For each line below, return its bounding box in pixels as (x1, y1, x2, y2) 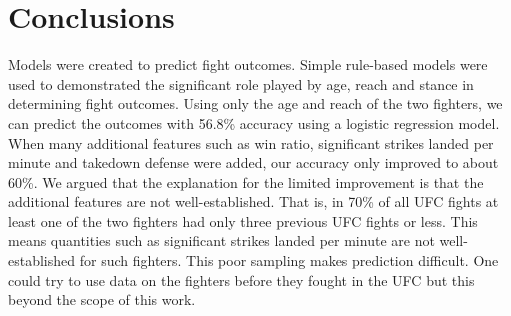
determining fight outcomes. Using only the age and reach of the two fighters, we (8, 93, 503, 114)
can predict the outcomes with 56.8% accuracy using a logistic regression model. (8, 112, 500, 133)
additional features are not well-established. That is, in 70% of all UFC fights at (8, 191, 499, 212)
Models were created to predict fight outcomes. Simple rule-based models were (8, 54, 488, 75)
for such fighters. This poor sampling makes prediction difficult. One (79, 250, 499, 271)
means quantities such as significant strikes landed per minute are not (8, 230, 435, 251)
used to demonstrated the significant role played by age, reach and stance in (8, 73, 474, 94)
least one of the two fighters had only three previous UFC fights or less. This (8, 210, 478, 231)
